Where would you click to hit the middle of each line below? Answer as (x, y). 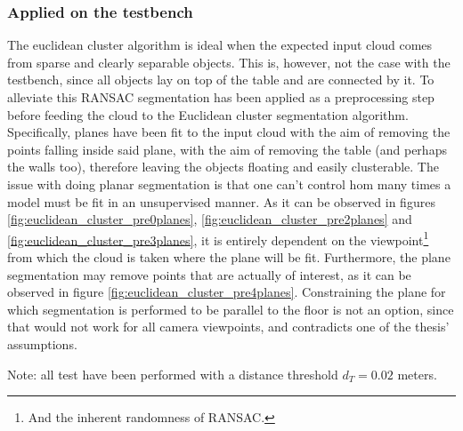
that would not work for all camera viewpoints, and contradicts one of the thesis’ (228, 327)
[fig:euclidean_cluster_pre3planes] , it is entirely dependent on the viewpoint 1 (218, 238)
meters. (417, 374)
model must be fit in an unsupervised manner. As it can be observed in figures (221, 201)
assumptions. (42, 343)
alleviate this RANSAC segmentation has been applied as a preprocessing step (221, 97)
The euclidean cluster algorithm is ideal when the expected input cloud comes (220, 45)
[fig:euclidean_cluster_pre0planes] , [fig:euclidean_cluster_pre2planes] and (210, 219)
